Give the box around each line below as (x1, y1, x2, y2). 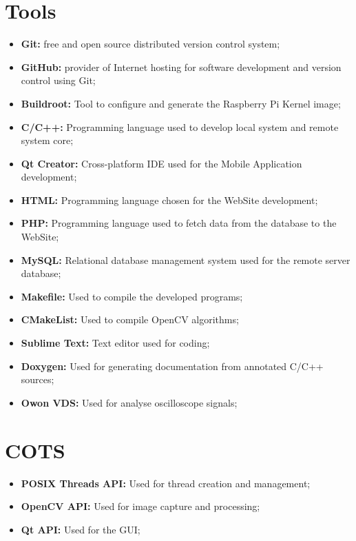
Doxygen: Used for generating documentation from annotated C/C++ (21, 358, 324, 373)
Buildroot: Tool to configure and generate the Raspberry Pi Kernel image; (21, 96, 341, 110)
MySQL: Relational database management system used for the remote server (21, 252, 350, 267)
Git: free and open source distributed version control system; (21, 37, 280, 51)
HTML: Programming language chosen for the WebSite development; (21, 192, 318, 207)
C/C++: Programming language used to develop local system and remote (21, 119, 339, 134)
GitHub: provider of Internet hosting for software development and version (21, 59, 342, 74)
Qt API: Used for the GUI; (21, 522, 140, 536)
